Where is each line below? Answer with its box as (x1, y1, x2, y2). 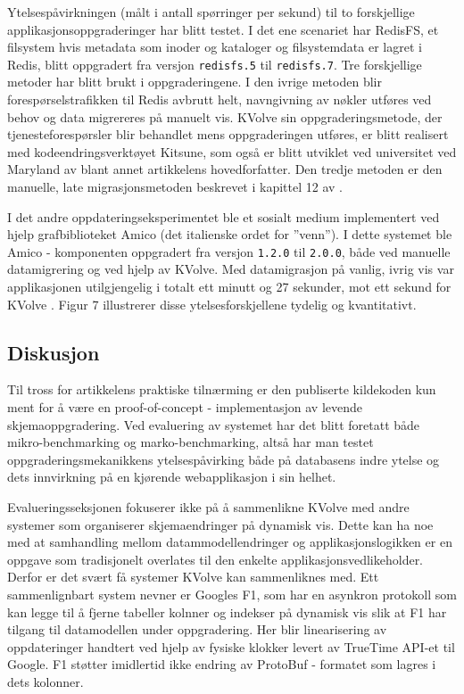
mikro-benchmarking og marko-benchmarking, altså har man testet (7, 433, 374, 451)
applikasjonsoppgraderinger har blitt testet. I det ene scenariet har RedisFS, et (7, 20, 439, 38)
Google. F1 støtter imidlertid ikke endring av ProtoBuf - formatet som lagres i (7, 655, 436, 673)
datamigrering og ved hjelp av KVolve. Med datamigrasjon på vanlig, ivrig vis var (7, 260, 454, 278)
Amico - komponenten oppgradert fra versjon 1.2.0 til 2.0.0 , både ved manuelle (7, 242, 451, 260)
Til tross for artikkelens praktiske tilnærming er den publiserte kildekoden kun (7, 380, 436, 399)
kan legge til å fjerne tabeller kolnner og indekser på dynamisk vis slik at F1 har (7, 602, 447, 621)
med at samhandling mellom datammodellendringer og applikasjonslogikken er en (7, 533, 452, 551)
